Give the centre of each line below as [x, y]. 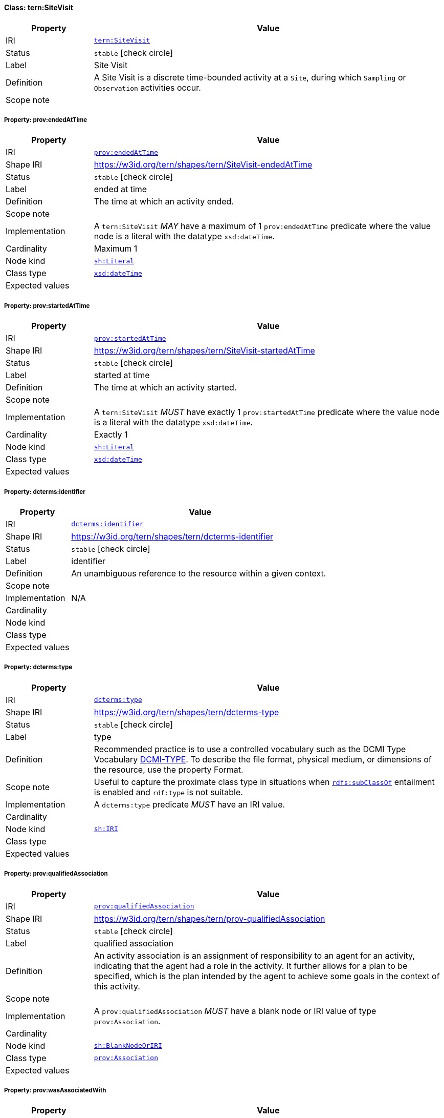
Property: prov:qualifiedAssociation [56, 874]
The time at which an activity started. [165, 388]
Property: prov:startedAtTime [47, 306]
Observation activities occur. [147, 87]
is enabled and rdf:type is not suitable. [168, 792]
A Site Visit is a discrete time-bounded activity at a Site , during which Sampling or [250, 77]
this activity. [117, 986]
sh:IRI [106, 829]
